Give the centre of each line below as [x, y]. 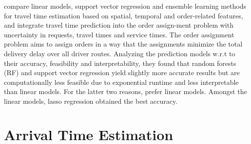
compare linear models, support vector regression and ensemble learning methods [125, 6]
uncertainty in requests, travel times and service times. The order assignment [119, 34]
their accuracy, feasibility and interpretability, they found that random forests [120, 63]
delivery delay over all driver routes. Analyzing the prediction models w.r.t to [120, 53]
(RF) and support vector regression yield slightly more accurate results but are [122, 72]
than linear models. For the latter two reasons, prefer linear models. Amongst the [125, 91]
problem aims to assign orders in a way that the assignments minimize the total [123, 44]
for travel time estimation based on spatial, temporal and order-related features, [124, 15]
